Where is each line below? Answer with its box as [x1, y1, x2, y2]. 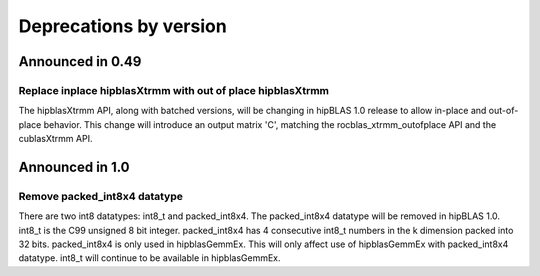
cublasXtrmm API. [18, 133, 93, 145]
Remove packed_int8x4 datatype [18, 189, 184, 203]
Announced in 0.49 [18, 53, 142, 70]
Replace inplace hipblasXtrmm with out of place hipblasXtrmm [18, 83, 330, 97]
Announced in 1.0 [18, 158, 130, 175]
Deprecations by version [18, 15, 227, 37]
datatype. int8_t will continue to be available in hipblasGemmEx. [18, 252, 281, 264]
